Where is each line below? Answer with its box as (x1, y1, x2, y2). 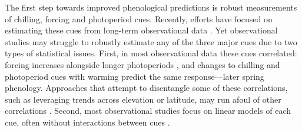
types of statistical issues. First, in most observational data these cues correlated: (5, 47, 297, 59)
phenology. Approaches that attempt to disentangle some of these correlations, (5, 82, 288, 94)
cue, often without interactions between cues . (5, 116, 170, 128)
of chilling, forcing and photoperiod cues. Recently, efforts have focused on (5, 12, 273, 25)
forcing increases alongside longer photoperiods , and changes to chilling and (5, 58, 280, 70)
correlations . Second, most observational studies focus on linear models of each (5, 104, 291, 117)
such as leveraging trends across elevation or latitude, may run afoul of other (5, 93, 281, 105)
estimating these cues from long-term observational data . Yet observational (5, 24, 278, 36)
